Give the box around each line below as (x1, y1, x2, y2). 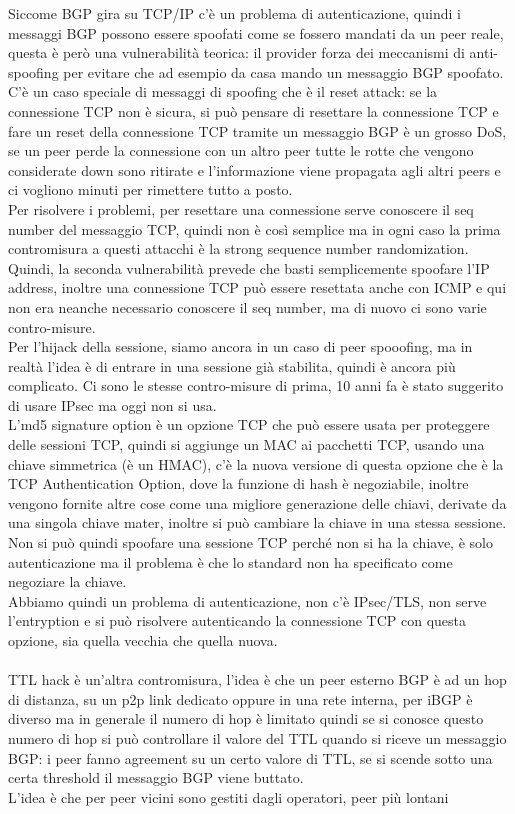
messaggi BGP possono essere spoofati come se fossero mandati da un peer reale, (8, 22, 504, 43)
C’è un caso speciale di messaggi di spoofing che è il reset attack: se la (8, 81, 438, 102)
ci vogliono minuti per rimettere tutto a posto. (8, 179, 293, 200)
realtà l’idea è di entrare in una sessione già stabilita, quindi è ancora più (8, 355, 456, 376)
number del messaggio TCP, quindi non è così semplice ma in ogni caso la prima (8, 218, 501, 239)
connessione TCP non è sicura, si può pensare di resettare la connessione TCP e (8, 100, 499, 121)
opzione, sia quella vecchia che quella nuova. (8, 630, 278, 650)
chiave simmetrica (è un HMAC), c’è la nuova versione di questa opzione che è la (8, 453, 504, 474)
